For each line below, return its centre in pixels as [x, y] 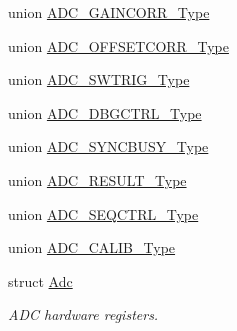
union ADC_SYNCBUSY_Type [108, 146]
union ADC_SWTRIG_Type [99, 79]
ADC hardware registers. [83, 314]
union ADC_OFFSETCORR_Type [118, 45]
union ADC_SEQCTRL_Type [103, 213]
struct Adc [40, 280]
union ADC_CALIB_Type [92, 247]
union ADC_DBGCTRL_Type [105, 112]
